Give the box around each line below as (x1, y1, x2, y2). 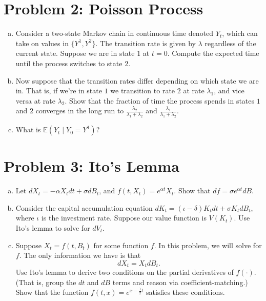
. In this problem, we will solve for (154, 239, 262, 250)
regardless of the (204, 37, 256, 48)
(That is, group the (15, 276, 76, 287)
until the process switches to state (15, 57, 122, 68)
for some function (93, 239, 149, 250)
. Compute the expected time (167, 48, 259, 58)
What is (15, 124, 41, 135)
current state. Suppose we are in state (15, 48, 135, 58)
